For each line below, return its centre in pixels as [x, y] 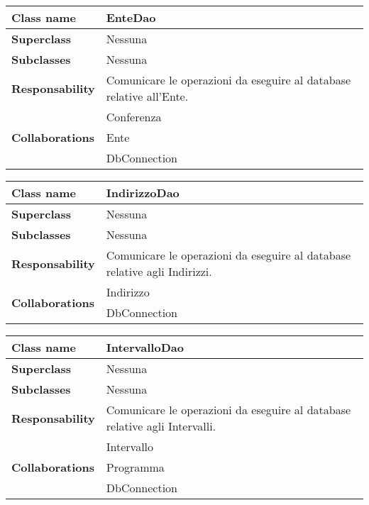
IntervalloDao [145, 347]
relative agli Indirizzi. [159, 271]
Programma [135, 467]
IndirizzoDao [143, 193]
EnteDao [131, 17]
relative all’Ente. [147, 96]
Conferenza [134, 117]
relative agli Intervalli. [161, 426]
